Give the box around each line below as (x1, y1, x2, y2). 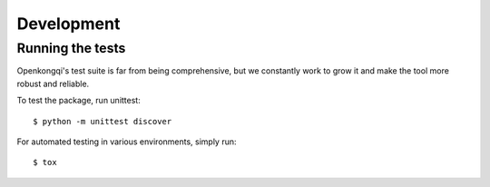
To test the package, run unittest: (16, 95, 141, 106)
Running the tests (16, 40, 126, 56)
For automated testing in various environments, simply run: (16, 136, 237, 147)
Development (16, 14, 121, 34)
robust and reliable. (16, 78, 90, 89)
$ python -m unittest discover (33, 116, 172, 126)
